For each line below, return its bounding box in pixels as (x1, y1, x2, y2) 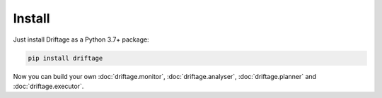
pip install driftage (28, 54, 103, 62)
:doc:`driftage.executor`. (13, 82, 84, 90)
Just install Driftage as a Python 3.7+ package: (13, 35, 149, 44)
